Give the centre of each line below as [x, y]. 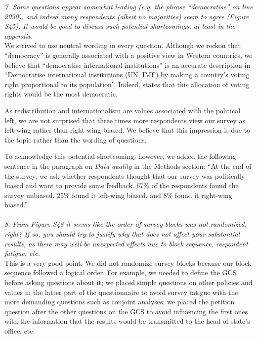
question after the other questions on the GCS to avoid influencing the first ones [126, 311]
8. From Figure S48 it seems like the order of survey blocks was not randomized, [126, 224]
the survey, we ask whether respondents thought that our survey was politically [125, 175]
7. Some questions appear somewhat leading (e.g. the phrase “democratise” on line [129, 6]
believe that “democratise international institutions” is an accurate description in [128, 65]
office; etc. [20, 331]
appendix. [19, 35]
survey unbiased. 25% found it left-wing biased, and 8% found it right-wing [118, 195]
